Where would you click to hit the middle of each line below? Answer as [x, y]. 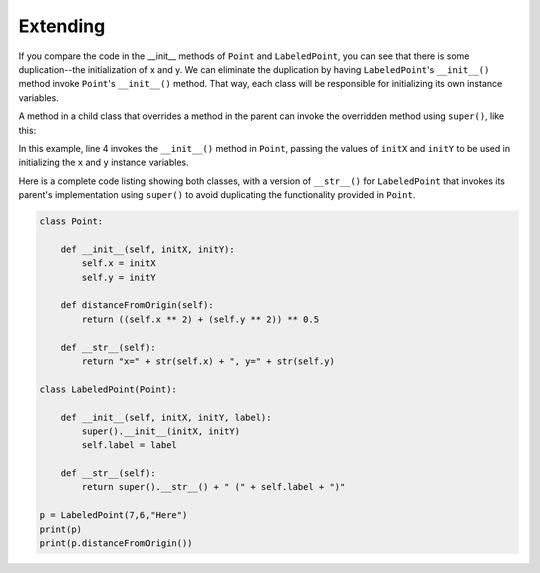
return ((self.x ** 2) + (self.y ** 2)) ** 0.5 [200, 319]
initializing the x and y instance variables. [103, 162]
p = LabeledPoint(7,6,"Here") [113, 515]
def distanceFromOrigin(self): [137, 305]
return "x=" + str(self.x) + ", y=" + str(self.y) [208, 361]
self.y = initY [119, 277]
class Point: [71, 221]
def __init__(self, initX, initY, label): [166, 417]
